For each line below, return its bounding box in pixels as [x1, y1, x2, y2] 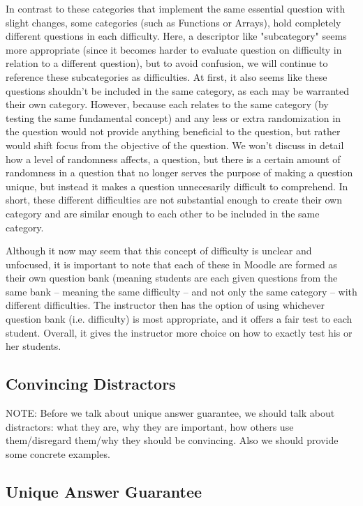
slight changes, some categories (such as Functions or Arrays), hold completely [6, 15, 341, 29]
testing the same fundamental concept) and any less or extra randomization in [6, 110, 341, 125]
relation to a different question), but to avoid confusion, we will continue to [6, 56, 328, 70]
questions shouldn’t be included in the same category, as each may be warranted [6, 83, 350, 98]
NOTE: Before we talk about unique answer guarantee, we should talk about [6, 406, 335, 420]
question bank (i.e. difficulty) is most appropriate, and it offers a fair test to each [6, 312, 353, 326]
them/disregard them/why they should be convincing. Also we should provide [6, 433, 339, 447]
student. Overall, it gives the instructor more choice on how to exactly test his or [6, 325, 353, 339]
